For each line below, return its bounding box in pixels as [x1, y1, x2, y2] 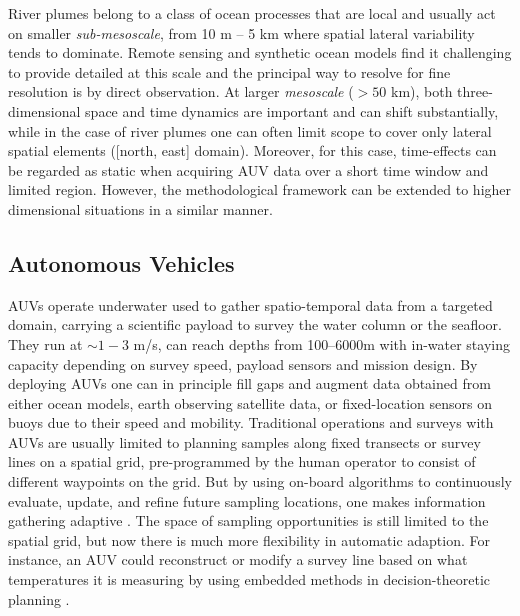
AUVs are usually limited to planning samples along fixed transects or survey [8, 431, 481, 452]
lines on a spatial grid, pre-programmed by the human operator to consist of [8, 451, 476, 472]
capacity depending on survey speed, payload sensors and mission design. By [8, 353, 478, 374]
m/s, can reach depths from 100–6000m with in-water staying [133, 333, 510, 354]
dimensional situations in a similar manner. [8, 198, 273, 219]
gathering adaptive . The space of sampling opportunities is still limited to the [8, 510, 489, 531]
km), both [390, 81, 453, 102]
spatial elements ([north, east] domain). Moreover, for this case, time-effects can [8, 140, 497, 161]
